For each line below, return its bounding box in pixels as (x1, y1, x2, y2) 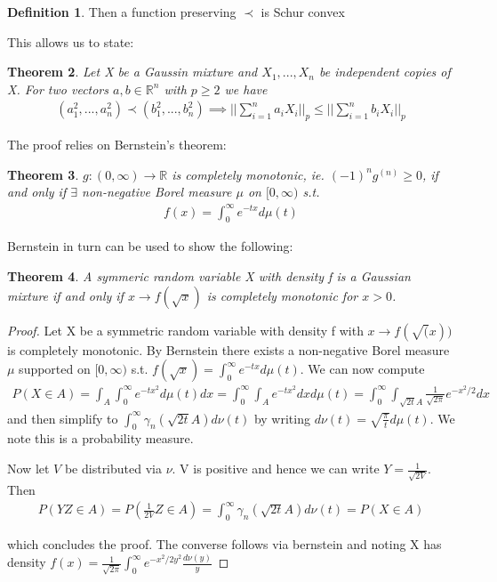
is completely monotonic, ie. (172, 165, 325, 183)
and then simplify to (7, 408, 118, 427)
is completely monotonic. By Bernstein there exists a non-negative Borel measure (7, 340, 450, 359)
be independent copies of (319, 62, 451, 81)
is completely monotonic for (206, 286, 358, 304)
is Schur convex (261, 3, 345, 20)
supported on (19, 360, 91, 378)
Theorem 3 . (7, 165, 79, 183)
